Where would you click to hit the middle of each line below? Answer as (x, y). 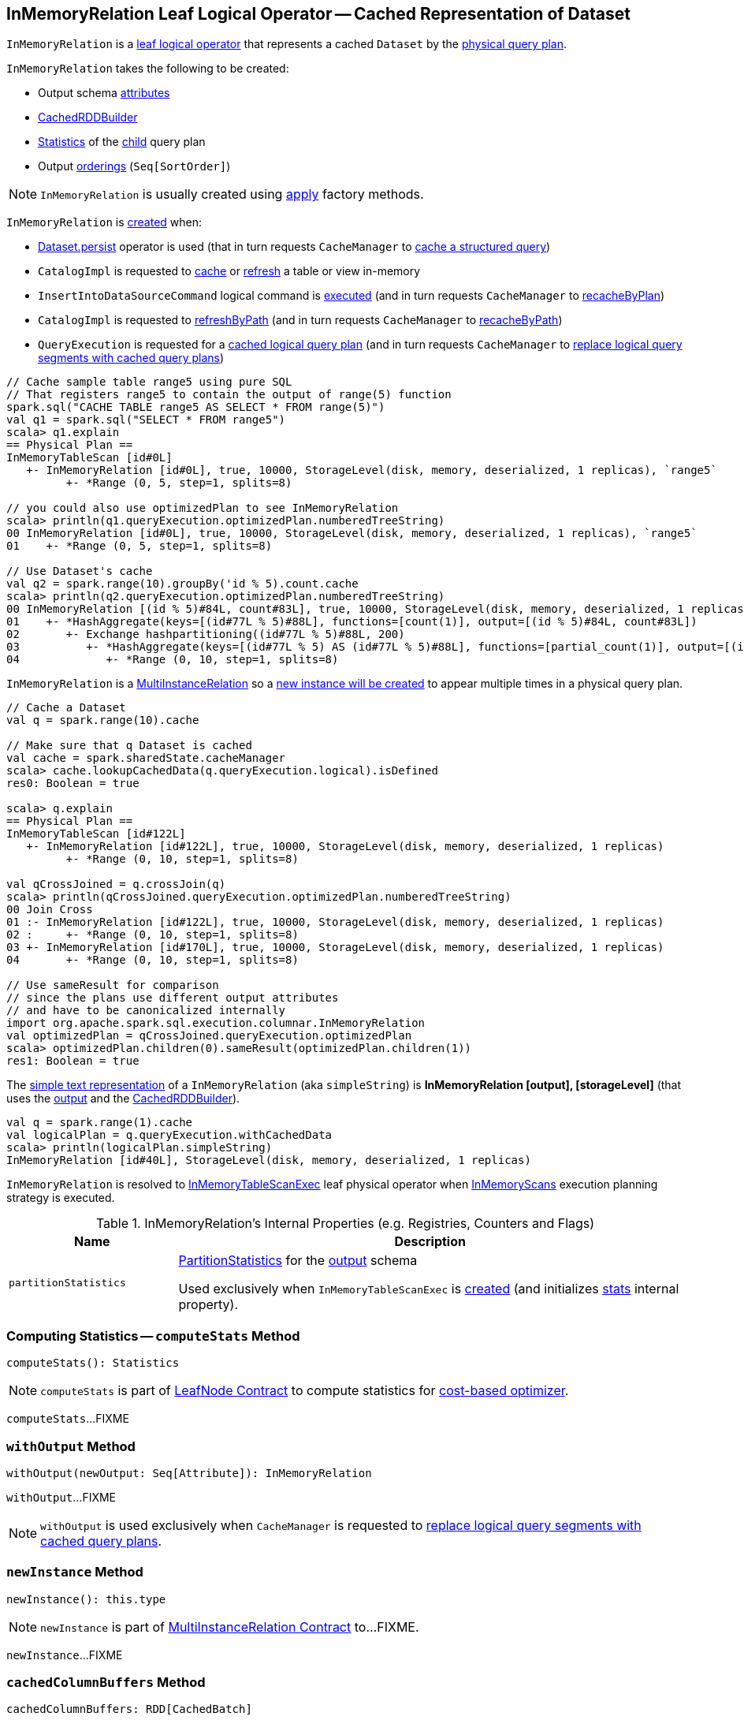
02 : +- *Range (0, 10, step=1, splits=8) (153, 935)
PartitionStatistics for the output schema (298, 1261)
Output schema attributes (104, 93)
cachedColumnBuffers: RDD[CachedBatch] (129, 1709)
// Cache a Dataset (66, 708)
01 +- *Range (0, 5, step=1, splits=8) (139, 546)
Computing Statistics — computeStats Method (153, 1336)
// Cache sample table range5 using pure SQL (149, 382)
